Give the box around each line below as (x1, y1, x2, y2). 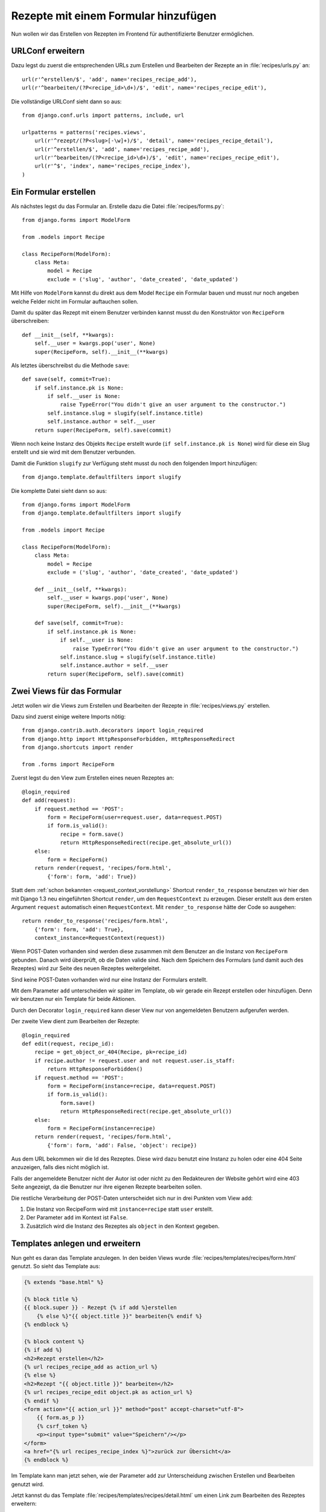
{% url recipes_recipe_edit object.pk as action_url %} (24, 1389, 193, 1396)
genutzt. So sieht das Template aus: (11, 1263, 101, 1270)
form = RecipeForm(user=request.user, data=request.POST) (47, 814, 223, 821)
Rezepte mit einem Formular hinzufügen (11, 9, 217, 22)
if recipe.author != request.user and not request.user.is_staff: (34, 1057, 235, 1064)
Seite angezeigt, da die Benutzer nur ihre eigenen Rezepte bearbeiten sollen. (11, 1183, 202, 1191)
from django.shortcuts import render (22, 744, 134, 751)
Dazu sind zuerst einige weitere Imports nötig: (11, 713, 126, 720)
